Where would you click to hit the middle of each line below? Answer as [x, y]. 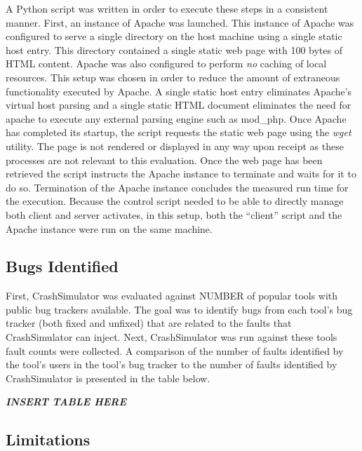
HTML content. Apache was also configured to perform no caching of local [166, 63]
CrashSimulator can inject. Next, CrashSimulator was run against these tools [172, 337]
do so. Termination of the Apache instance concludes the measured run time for [177, 187]
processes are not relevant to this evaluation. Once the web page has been [164, 160]
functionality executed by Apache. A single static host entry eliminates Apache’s [179, 91]
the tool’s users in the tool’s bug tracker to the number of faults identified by [172, 364]
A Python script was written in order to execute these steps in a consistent [167, 8]
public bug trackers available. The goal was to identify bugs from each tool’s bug [179, 309]
